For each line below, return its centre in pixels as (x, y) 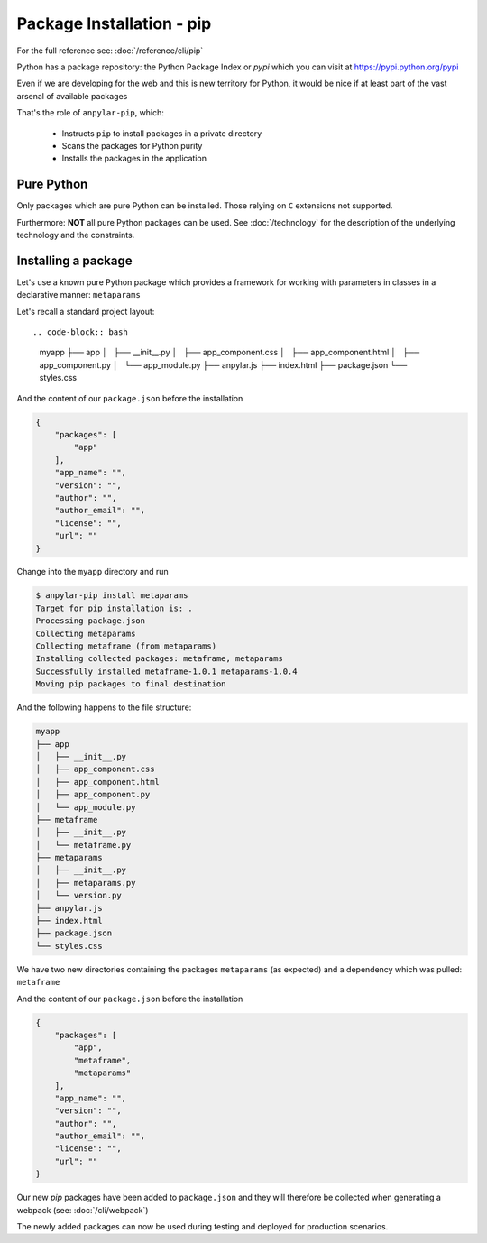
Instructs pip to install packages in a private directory (162, 133)
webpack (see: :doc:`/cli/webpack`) (83, 1210)
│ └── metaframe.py (83, 845)
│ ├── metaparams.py (86, 883)
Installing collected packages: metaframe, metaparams (159, 659)
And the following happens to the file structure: (104, 707)
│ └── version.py (78, 896)
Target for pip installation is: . (114, 608)
